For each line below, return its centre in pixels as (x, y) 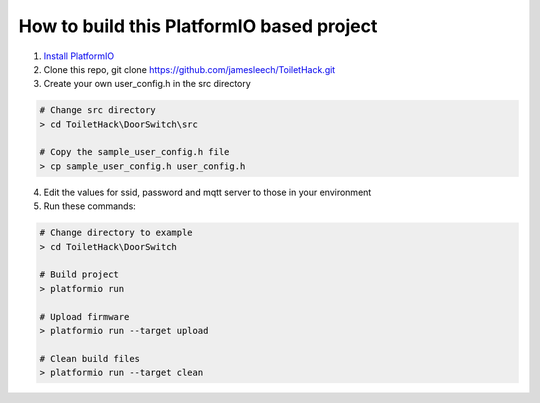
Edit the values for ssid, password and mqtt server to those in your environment (207, 192)
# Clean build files (89, 358)
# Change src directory (98, 110)
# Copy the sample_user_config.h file (134, 152)
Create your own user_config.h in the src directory (147, 84)
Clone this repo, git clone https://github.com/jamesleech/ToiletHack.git (189, 69)
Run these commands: (90, 206)
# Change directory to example (116, 233)
